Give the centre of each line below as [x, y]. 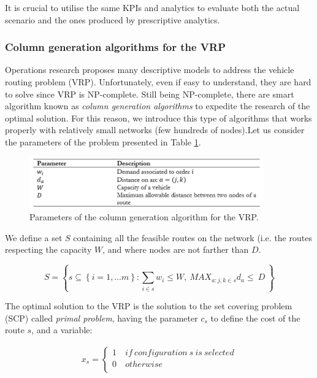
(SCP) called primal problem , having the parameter [101, 318]
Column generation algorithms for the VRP [116, 47]
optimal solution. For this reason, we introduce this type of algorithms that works [158, 118]
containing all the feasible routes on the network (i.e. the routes [193, 237]
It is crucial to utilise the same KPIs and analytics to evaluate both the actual [152, 7]
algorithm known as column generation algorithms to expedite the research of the [158, 106]
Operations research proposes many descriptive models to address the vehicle [150, 70]
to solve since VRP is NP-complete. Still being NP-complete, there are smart [150, 94]
